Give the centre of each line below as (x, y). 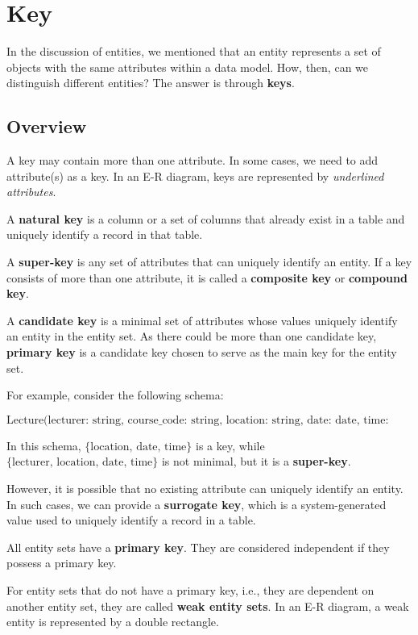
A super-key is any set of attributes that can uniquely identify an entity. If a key (209, 262)
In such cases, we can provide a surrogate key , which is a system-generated (197, 504)
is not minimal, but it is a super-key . (256, 461)
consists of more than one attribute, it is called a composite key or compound (207, 277)
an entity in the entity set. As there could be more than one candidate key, (192, 336)
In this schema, (44, 445)
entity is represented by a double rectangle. (113, 622)
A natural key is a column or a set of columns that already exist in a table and (206, 218)
